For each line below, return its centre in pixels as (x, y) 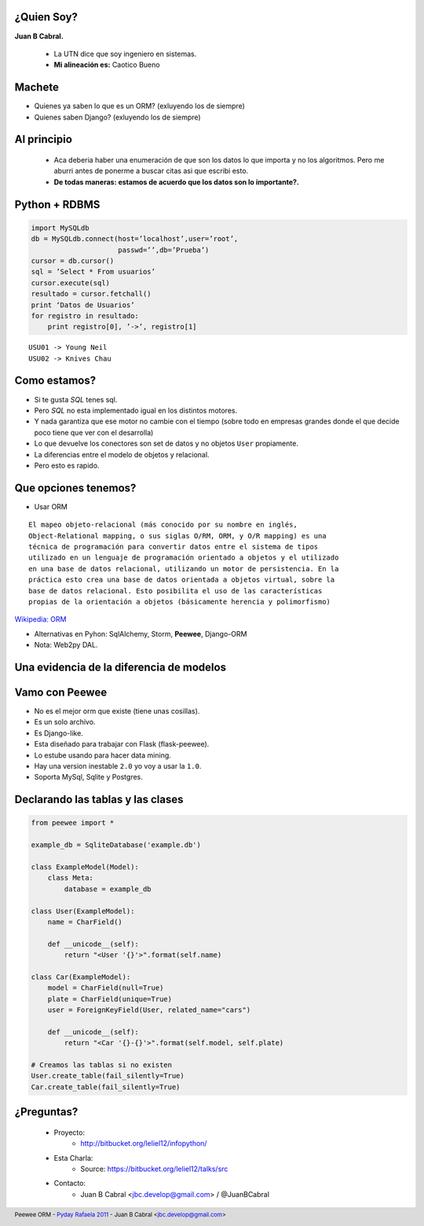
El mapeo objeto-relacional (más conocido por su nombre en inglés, (163, 525)
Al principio (43, 139)
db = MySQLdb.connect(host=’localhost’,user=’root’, (135, 239)
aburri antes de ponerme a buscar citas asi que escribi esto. (151, 171)
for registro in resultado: (85, 316)
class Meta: (71, 878)
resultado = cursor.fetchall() (91, 294)
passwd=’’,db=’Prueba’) (164, 250)
